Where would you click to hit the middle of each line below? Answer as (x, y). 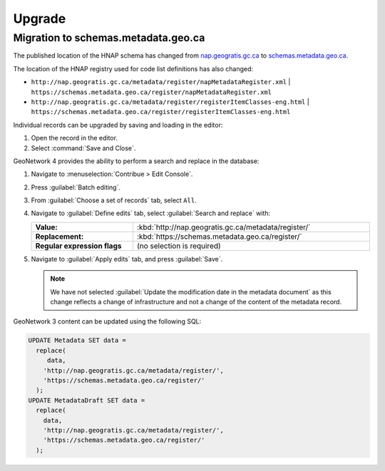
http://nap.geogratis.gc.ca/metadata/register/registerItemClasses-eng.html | (170, 102)
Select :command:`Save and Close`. (83, 148)
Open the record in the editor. (74, 138)
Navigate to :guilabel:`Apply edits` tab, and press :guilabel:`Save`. (127, 259)
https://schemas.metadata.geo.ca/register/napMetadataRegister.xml (152, 92)
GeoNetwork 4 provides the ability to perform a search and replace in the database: (136, 161)
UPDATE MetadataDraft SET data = (87, 400)
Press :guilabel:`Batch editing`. (76, 187)
